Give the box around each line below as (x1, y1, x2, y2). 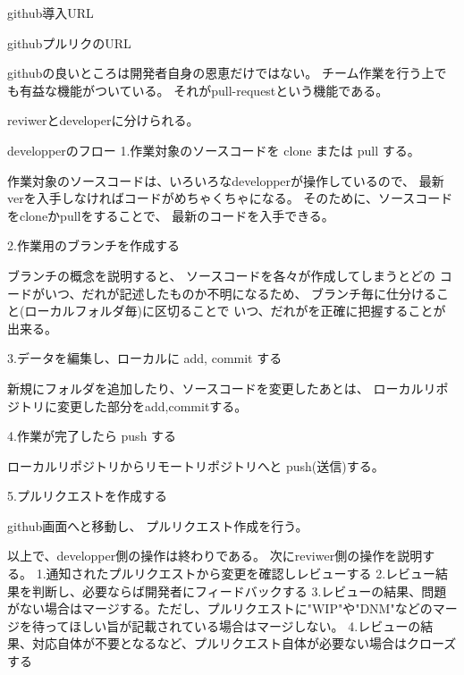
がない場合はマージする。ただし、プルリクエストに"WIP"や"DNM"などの (7, 599, 433, 618)
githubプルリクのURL (7, 33, 131, 52)
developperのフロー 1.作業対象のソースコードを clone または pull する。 (7, 140, 420, 159)
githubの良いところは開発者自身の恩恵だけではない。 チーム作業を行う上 (7, 63, 434, 82)
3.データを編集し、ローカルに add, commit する (7, 349, 283, 367)
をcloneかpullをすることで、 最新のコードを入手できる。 (7, 206, 334, 224)
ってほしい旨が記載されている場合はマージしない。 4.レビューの (44, 616, 421, 635)
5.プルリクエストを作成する (7, 486, 167, 505)
